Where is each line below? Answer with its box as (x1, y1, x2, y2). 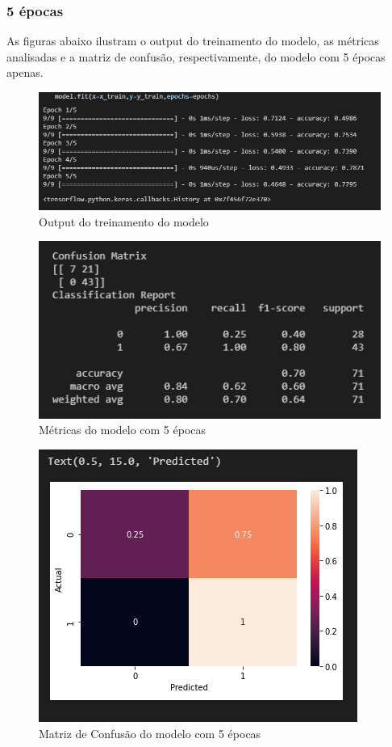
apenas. (6, 64, 44, 81)
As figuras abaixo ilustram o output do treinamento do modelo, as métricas (6, 32, 379, 49)
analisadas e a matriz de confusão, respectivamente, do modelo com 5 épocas (6, 48, 386, 65)
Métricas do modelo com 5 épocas (39, 421, 206, 438)
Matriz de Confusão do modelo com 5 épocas (39, 724, 261, 741)
